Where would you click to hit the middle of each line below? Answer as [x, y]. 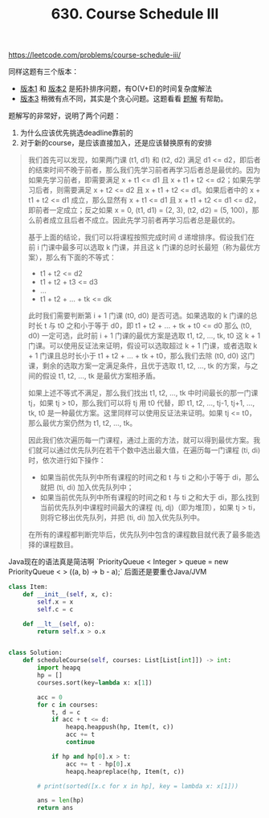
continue [80, 742]
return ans [55, 808]
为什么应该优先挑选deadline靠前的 [77, 133]
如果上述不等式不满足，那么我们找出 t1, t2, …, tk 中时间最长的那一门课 [143, 393]
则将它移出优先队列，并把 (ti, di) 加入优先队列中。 [122, 517]
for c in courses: [68, 705]
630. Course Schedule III [135, 14]
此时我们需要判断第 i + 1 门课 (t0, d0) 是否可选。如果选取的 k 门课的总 [143, 316]
